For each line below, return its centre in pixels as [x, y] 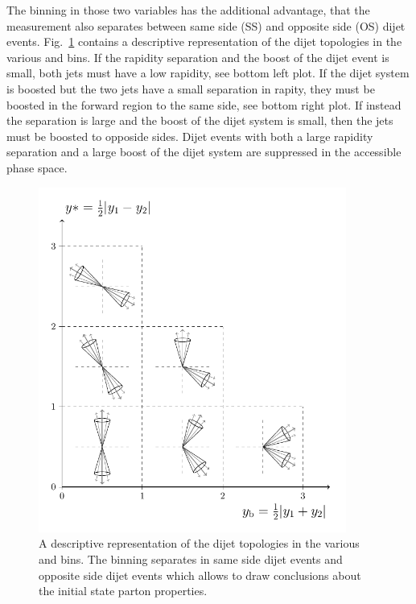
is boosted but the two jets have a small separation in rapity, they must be [191, 88]
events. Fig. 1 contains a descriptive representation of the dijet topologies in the [204, 41]
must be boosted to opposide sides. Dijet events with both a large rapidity [190, 136]
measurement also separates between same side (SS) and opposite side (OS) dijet [206, 25]
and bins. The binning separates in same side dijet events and [191, 559]
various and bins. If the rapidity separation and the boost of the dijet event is [198, 57]
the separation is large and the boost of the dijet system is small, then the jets [200, 120]
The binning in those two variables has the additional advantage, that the [188, 10]
